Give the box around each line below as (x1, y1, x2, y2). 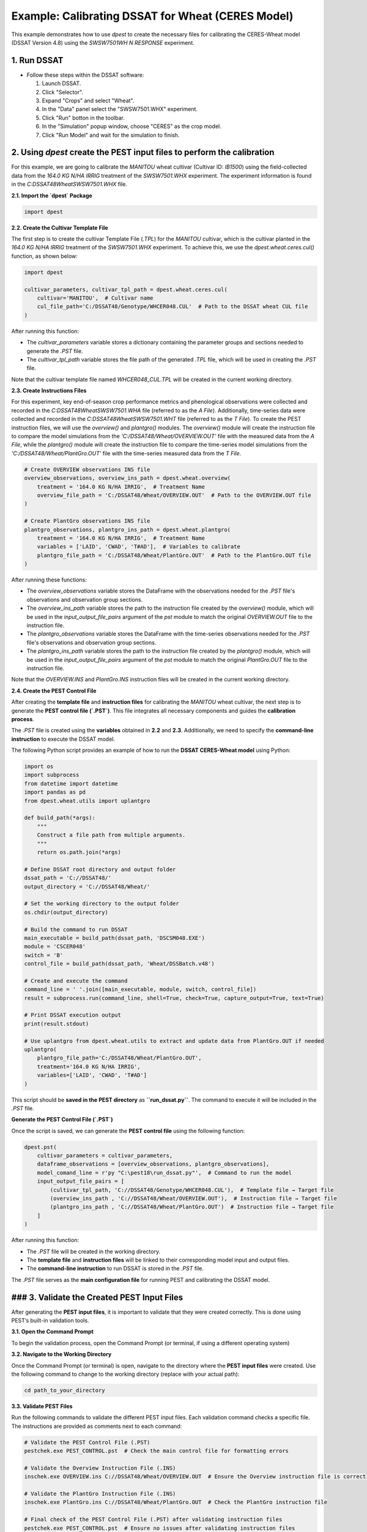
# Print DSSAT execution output (24, 1012, 122, 1018)
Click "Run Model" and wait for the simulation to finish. (42, 131, 180, 138)
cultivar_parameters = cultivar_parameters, (37, 1152, 173, 1159)
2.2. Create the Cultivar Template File (11, 224, 108, 231)
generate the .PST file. (26, 347, 83, 355)
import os (24, 763, 54, 770)
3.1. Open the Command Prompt (11, 1328, 94, 1335)
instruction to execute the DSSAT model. (11, 735, 116, 743)
